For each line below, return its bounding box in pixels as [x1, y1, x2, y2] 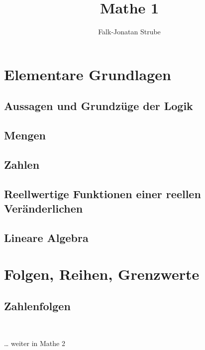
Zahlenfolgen [4, 298, 71, 313]
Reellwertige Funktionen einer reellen [4, 186, 201, 201]
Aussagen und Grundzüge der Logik [4, 98, 193, 114]
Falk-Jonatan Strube [98, 26, 161, 37]
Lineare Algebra [4, 230, 89, 245]
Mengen [4, 127, 46, 143]
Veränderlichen [4, 201, 83, 216]
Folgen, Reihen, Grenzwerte [4, 264, 200, 284]
